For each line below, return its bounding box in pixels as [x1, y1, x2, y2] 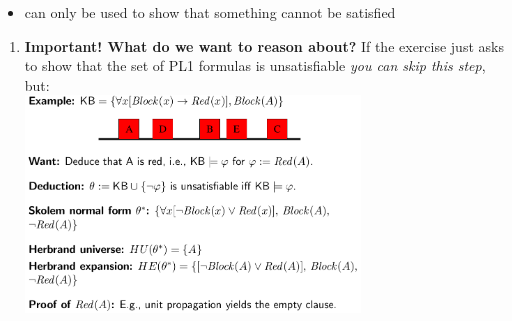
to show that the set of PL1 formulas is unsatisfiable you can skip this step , [24, 55, 486, 76]
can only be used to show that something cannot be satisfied [24, 2, 396, 22]
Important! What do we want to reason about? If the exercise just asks [24, 35, 504, 56]
